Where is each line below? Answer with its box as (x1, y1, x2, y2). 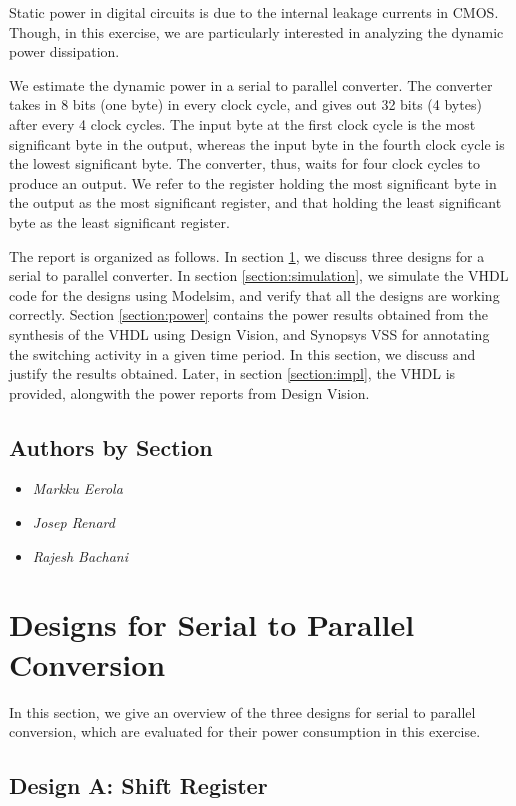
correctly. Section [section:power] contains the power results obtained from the (9, 304, 488, 325)
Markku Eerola (32, 478, 123, 499)
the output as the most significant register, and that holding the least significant (9, 192, 502, 213)
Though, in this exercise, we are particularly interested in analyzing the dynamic (9, 21, 504, 42)
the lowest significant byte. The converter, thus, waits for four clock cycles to (9, 153, 481, 174)
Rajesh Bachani (32, 545, 128, 566)
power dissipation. (9, 41, 120, 62)
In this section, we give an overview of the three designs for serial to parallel (9, 701, 476, 722)
